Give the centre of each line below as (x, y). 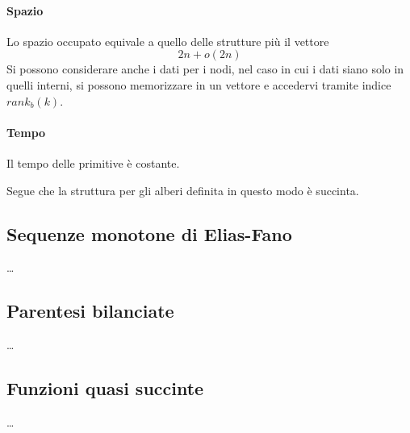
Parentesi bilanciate (90, 311)
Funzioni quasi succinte (105, 388)
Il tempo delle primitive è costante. (93, 162)
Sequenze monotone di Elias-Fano (149, 233)
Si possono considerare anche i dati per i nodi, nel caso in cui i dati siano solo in (205, 69)
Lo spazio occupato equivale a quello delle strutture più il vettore (168, 41)
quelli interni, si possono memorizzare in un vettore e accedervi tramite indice (199, 84)
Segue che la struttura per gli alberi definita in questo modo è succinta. (183, 190)
